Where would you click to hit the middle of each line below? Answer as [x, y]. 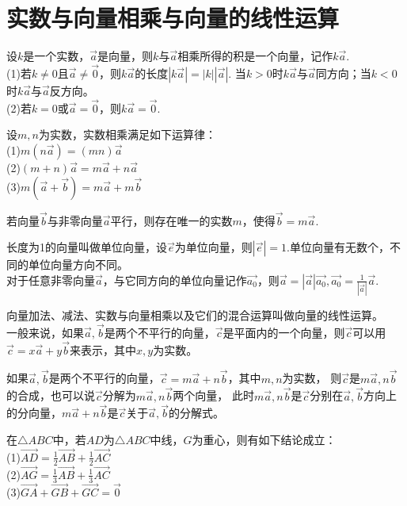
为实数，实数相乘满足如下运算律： [127, 134]
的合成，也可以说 [51, 395]
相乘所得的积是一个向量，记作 [255, 56]
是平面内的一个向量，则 [284, 333]
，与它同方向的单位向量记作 [175, 280]
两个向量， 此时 [213, 395]
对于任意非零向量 [51, 280]
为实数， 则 [312, 378]
